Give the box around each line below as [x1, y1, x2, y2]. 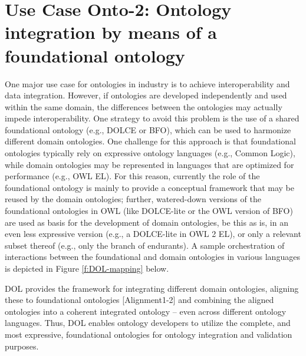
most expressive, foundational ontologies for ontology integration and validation [5, 328, 292, 340]
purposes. [5, 339, 39, 352]
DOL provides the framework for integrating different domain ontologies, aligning [5, 282, 299, 294]
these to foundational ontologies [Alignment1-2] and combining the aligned [5, 294, 274, 306]
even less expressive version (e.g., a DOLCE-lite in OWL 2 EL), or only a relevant [5, 228, 301, 240]
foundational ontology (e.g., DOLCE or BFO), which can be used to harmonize [5, 123, 291, 136]
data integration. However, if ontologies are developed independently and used [5, 89, 287, 101]
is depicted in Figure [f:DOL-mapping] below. [5, 262, 169, 274]
